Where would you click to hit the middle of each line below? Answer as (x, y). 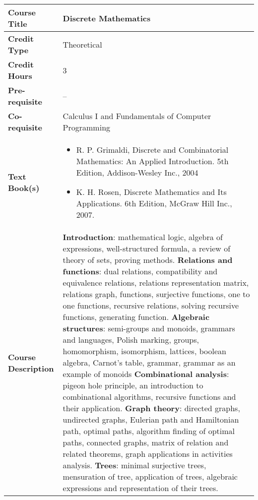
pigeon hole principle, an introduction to (133, 385)
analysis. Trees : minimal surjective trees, (134, 465)
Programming (87, 127)
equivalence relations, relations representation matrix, (156, 282)
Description (31, 368)
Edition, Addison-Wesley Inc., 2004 (137, 172)
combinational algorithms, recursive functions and (149, 397)
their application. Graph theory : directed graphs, (151, 408)
